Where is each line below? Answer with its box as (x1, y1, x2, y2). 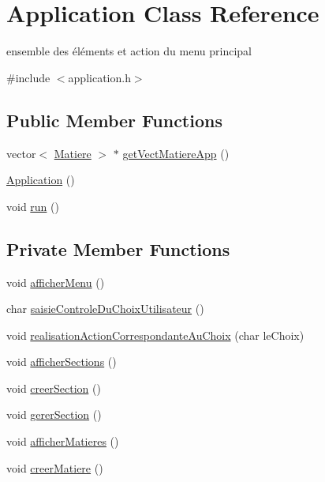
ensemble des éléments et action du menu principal (6, 43, 252, 59)
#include (6, 69, 50, 85)
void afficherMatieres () (6, 433, 119, 450)
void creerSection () (6, 379, 101, 396)
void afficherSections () (6, 353, 117, 370)
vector (6, 145, 36, 161)
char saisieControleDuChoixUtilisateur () (6, 300, 204, 317)
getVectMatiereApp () (122, 145, 230, 161)
